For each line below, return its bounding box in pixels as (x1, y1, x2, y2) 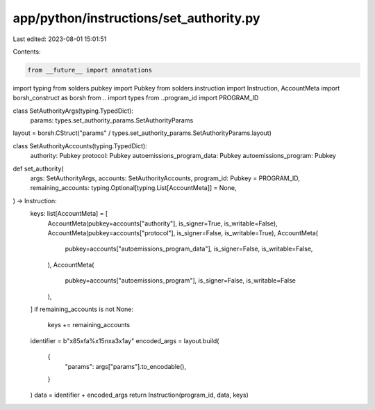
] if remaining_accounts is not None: (30, 305, 134, 313)
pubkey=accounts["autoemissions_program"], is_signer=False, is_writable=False (65, 276, 297, 285)
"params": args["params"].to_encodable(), (65, 362, 187, 370)
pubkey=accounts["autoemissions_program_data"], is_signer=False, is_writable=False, (65, 244, 313, 253)
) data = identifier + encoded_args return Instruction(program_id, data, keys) (30, 391, 249, 400)
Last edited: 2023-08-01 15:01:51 (12, 35, 107, 43)
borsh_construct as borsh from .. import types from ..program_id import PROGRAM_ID (12, 94, 259, 102)
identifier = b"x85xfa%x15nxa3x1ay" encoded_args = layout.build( (30, 336, 219, 345)
